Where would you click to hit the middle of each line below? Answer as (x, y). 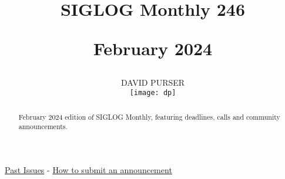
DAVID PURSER (153, 82)
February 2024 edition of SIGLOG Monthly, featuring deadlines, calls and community (149, 116)
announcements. (43, 126)
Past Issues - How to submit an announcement (88, 169)
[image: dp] (153, 93)
